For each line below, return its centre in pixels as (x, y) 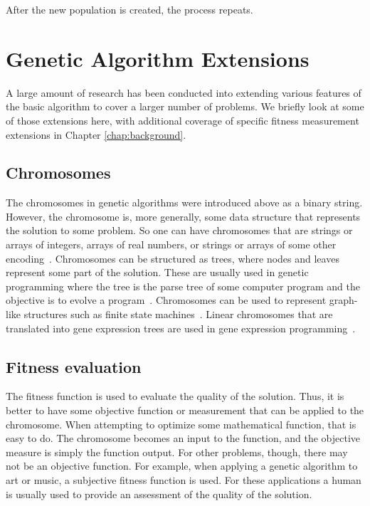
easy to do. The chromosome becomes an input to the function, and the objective (183, 438)
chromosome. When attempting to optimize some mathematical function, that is (181, 424)
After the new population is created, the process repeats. (129, 9)
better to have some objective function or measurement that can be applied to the (185, 410)
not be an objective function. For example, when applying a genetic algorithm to (182, 466)
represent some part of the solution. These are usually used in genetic (157, 272)
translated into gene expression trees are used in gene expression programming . (181, 328)
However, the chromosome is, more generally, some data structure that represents (183, 216)
